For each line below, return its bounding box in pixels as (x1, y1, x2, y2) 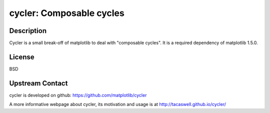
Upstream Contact (9, 79, 68, 87)
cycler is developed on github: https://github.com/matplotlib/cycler (9, 92, 147, 98)
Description (9, 26, 47, 35)
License (9, 52, 34, 61)
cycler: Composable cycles (9, 7, 124, 18)
